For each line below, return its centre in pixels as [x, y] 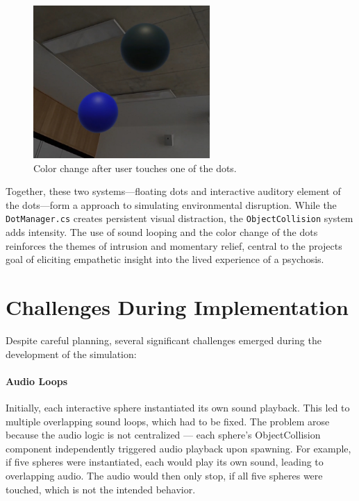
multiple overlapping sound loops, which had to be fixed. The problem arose [168, 421]
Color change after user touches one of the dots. [135, 168]
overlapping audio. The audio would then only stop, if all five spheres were [164, 475]
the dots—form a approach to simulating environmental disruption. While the [171, 204]
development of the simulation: [71, 354]
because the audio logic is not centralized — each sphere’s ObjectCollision [163, 435]
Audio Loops [37, 381]
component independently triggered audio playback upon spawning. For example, [178, 448]
